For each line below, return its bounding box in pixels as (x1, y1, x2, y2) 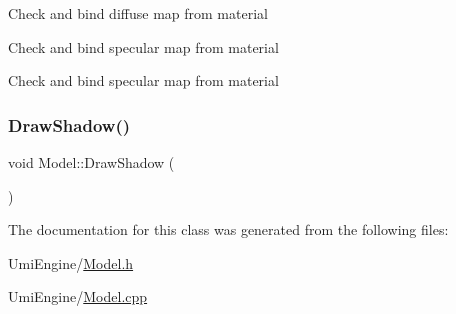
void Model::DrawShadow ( (8, 152, 175, 172)
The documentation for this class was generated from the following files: (8, 219, 449, 240)
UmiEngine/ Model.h (8, 252, 134, 273)
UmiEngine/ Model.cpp (8, 286, 148, 307)
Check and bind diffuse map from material (8, 3, 268, 23)
